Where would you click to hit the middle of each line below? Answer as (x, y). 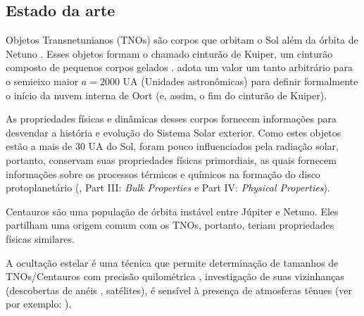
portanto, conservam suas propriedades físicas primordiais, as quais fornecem (171, 159)
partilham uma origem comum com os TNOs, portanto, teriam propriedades (170, 225)
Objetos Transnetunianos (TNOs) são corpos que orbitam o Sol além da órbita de (182, 40)
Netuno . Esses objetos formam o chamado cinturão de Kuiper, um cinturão (169, 53)
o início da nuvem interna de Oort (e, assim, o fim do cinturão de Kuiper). (167, 95)
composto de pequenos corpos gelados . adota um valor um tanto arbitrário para (179, 67)
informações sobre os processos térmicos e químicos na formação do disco (163, 173)
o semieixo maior (42, 81)
